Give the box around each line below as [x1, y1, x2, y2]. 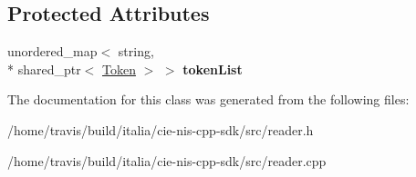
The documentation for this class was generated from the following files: [7, 90, 410, 109]
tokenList [182, 59, 243, 78]
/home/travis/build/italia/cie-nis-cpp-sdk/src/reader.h [7, 120, 314, 139]
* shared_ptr [7, 59, 81, 78]
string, [118, 42, 154, 61]
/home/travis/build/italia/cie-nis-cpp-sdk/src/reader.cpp [7, 151, 327, 170]
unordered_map [7, 42, 98, 61]
